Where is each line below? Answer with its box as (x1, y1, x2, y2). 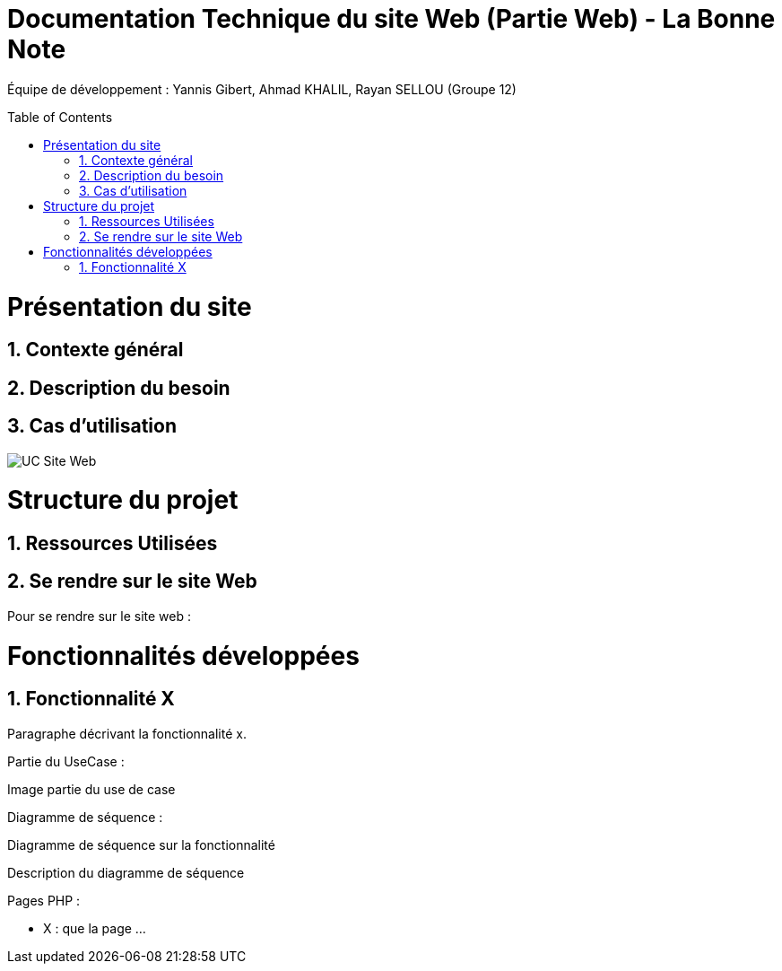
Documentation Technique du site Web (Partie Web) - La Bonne (7, 4, 776, 34)
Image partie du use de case (7, 781, 176, 797)
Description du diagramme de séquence (7, 864, 245, 880)
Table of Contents (7, 109, 113, 125)
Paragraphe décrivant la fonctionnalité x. (7, 725, 247, 741)
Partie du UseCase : (7, 753, 125, 769)
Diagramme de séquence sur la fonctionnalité (7, 836, 275, 853)
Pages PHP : (7, 892, 81, 908)
